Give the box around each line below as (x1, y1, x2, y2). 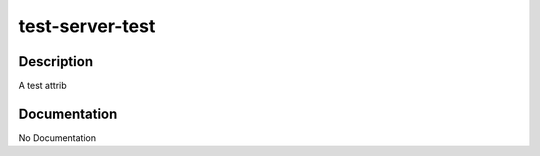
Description (18, 53, 94, 70)
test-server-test (18, 15, 156, 37)
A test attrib (18, 80, 67, 92)
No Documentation (18, 131, 97, 144)
